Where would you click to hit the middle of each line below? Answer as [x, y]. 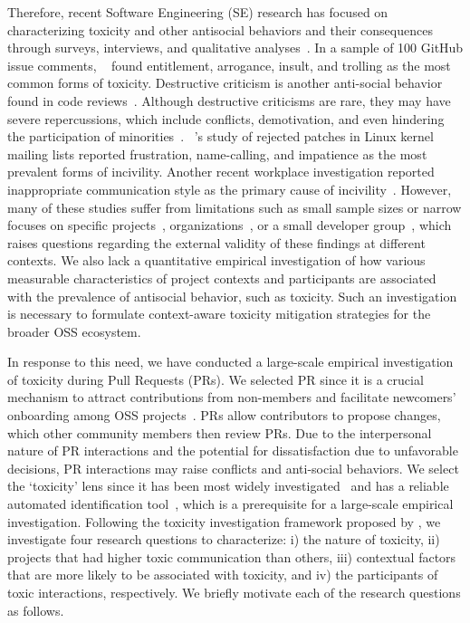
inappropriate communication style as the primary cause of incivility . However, [230, 189]
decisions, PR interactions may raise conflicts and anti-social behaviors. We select [233, 468]
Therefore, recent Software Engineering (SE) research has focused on [198, 12]
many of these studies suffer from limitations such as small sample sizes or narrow [235, 207]
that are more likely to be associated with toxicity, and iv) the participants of [223, 575]
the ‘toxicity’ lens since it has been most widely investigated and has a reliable [228, 486]
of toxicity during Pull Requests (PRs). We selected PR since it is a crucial [216, 379]
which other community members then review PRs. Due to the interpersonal [220, 432]
